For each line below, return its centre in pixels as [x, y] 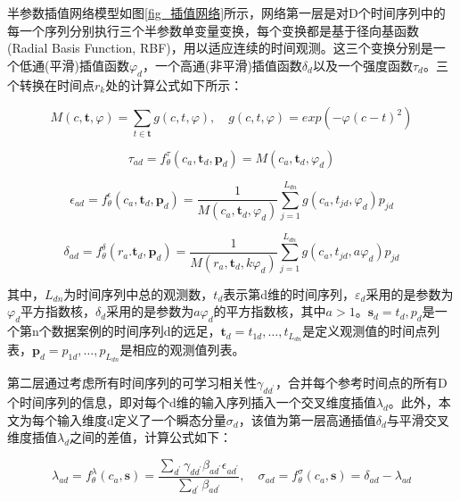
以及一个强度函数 [362, 65]
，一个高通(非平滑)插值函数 [222, 65]
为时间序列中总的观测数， [139, 293]
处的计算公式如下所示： [174, 84]
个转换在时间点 [51, 84]
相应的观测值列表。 [189, 350]
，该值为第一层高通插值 [307, 419]
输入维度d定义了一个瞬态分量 [141, 419]
